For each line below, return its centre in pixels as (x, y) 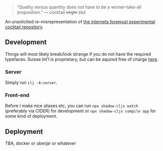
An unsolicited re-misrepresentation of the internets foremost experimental (80, 22)
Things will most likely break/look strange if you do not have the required (78, 54)
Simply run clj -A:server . (31, 83)
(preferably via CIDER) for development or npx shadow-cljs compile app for (81, 111)
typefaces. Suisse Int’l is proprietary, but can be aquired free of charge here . (82, 59)
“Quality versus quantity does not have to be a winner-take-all (79, 7)
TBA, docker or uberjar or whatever (41, 143)
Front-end (17, 95)
